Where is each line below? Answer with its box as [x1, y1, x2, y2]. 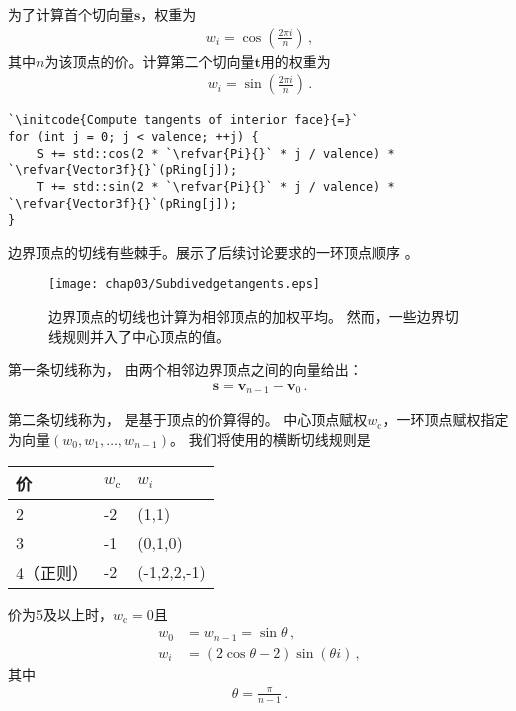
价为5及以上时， [8, 603, 113, 624]
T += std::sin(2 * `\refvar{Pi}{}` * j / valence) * [36, 179, 395, 194]
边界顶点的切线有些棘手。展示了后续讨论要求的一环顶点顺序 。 [8, 241, 419, 262]
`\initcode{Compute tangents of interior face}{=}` [8, 113, 359, 128]
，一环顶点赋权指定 [382, 409, 509, 430]
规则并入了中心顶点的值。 [61, 325, 230, 346]
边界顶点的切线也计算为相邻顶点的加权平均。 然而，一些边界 [48, 306, 445, 327]
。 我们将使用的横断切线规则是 [170, 428, 371, 449]
